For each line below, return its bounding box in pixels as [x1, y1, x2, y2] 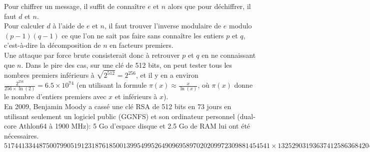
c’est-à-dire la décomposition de [4, 40, 101, 50]
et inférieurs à [114, 91, 157, 102]
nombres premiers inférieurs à [4, 70, 94, 80]
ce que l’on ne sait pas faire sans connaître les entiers [61, 30, 224, 40]
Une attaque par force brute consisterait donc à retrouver [4, 49, 180, 60]
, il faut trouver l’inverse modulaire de [104, 20, 221, 31]
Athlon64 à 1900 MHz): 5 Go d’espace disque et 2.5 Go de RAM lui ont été [18, 121, 250, 131]
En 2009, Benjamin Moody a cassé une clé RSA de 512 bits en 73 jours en [4, 101, 231, 112]
